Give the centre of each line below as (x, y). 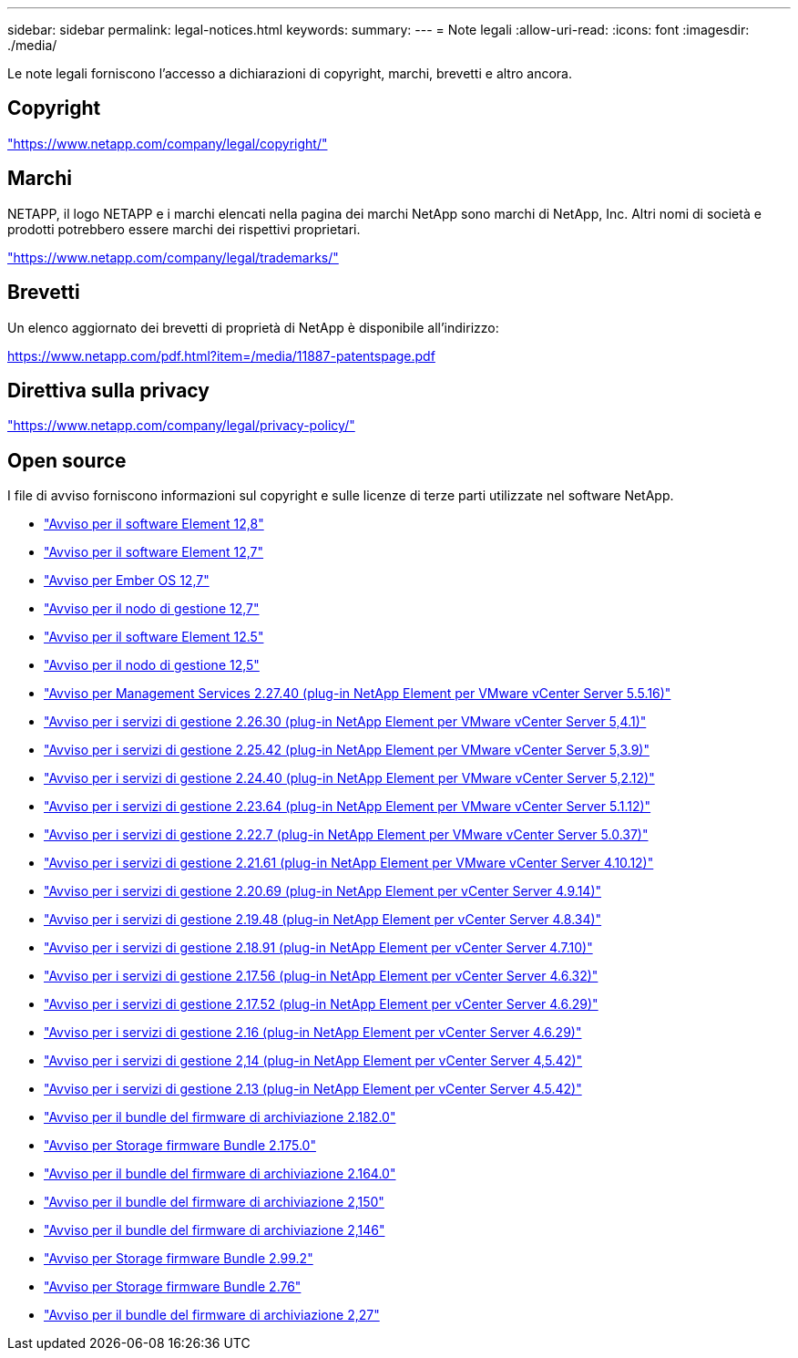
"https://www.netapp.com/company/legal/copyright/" (168, 143)
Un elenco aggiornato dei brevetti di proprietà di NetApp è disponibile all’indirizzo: (253, 327)
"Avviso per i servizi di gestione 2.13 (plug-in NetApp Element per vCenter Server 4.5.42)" (313, 1089)
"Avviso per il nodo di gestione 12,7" (152, 609)
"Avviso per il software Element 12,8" (154, 524)
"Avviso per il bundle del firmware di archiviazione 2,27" (212, 1315)
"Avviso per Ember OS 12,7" (127, 581)
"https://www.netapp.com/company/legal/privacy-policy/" (181, 426)
